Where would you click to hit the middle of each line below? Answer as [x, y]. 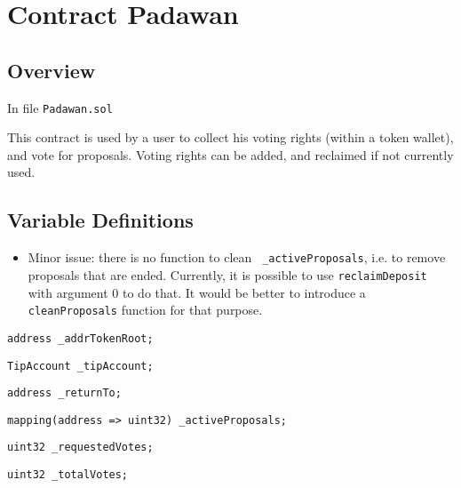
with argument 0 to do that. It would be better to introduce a [197, 292]
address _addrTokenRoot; [80, 338]
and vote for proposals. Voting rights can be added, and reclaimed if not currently [230, 154]
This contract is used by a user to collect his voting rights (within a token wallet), [230, 137]
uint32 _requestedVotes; [80, 448]
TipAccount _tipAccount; [80, 366]
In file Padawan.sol [60, 107]
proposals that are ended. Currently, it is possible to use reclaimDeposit [227, 274]
